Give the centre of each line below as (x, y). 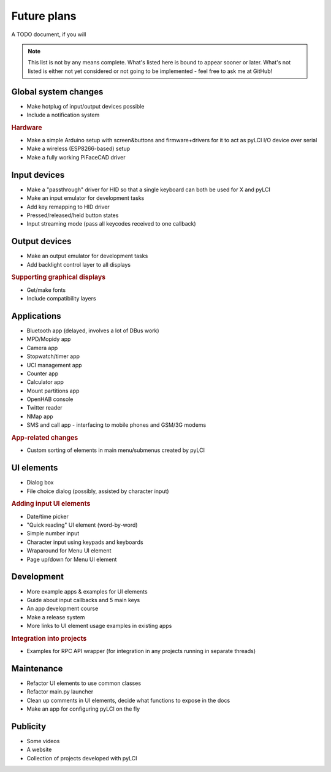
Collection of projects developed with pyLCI (82, 758)
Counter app (42, 373)
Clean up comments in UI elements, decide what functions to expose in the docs (128, 700)
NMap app (40, 416)
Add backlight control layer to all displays (79, 264)
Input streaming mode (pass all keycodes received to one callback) (111, 224)
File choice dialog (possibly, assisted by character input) (98, 491)
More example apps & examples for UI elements (87, 591)
